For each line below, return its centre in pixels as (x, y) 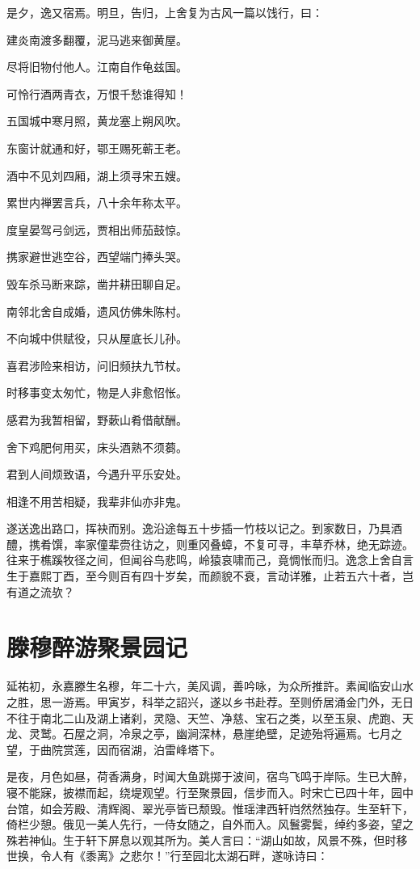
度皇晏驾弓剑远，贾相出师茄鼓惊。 (97, 229)
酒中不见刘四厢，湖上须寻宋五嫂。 (97, 175)
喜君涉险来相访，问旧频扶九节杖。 (97, 365)
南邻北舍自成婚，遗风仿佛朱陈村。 (97, 311)
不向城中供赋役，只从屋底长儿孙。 (97, 338)
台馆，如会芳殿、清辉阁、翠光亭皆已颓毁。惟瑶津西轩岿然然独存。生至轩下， (210, 808)
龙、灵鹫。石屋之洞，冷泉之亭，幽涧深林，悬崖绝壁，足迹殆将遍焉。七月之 (204, 734)
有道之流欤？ (40, 591)
